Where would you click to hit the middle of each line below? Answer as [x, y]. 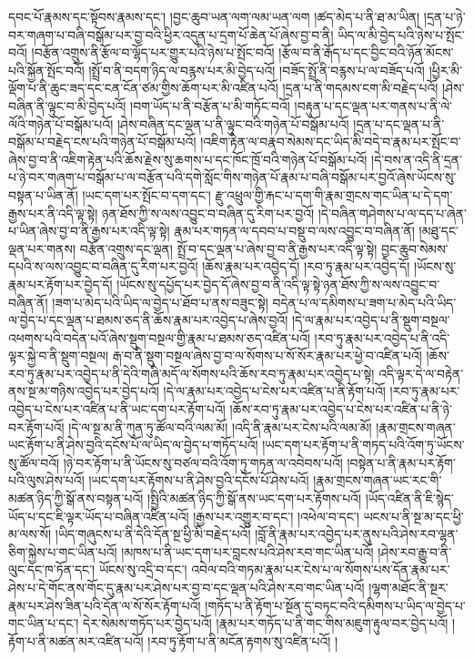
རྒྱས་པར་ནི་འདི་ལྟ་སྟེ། [53, 213]
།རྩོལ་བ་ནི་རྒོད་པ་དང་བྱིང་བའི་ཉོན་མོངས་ [366, 52]
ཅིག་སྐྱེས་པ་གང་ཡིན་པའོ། [63, 551]
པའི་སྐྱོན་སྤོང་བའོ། [46, 70]
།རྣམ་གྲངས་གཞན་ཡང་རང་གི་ [378, 480]
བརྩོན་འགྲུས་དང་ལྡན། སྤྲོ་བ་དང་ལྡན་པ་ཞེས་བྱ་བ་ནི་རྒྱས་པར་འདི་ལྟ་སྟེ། [228, 248]
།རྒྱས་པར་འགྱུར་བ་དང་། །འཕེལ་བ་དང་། [276, 516]
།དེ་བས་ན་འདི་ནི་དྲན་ [417, 159]
